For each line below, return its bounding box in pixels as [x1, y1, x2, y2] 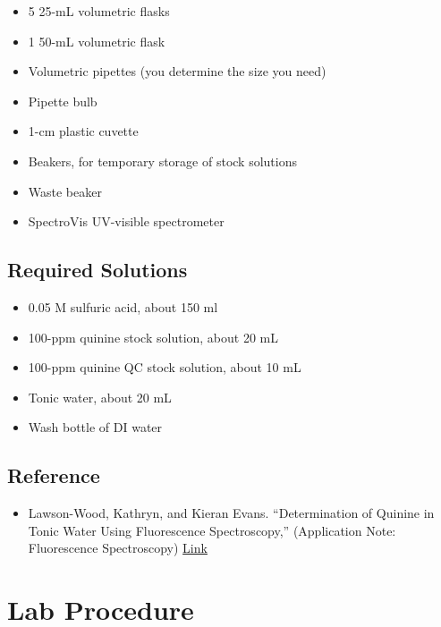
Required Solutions [7, 256, 188, 284]
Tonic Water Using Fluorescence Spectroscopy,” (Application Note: [28, 521, 396, 539]
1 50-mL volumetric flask [28, 31, 165, 50]
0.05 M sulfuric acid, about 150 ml [28, 297, 218, 316]
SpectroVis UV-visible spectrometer [28, 212, 225, 231]
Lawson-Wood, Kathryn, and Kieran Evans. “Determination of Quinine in [28, 504, 435, 522]
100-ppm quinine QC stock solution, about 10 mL [28, 358, 301, 377]
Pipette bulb [28, 91, 98, 110]
